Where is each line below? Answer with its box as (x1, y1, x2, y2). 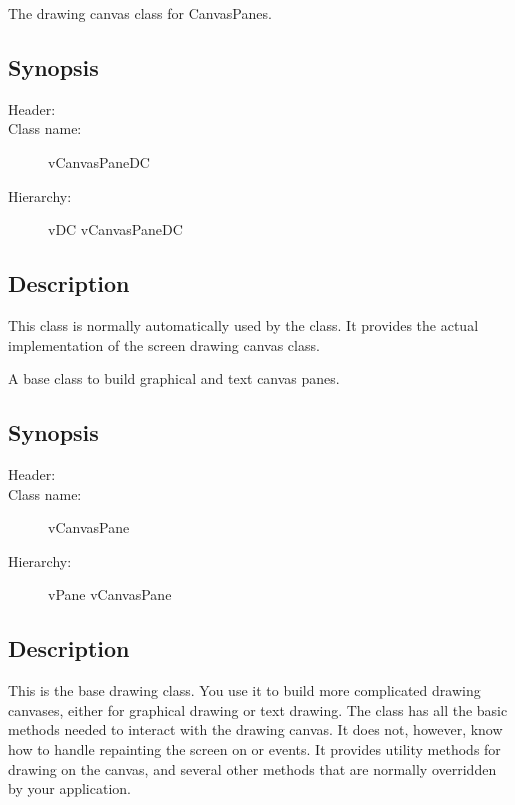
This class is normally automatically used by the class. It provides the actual (8, 314, 479, 335)
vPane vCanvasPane (48, 584, 172, 605)
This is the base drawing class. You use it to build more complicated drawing (8, 680, 481, 701)
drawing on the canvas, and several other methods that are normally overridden (8, 758, 497, 779)
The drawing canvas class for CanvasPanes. (8, 3, 272, 23)
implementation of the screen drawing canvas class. (8, 334, 320, 355)
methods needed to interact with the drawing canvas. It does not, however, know (8, 719, 503, 740)
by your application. (8, 778, 131, 799)
